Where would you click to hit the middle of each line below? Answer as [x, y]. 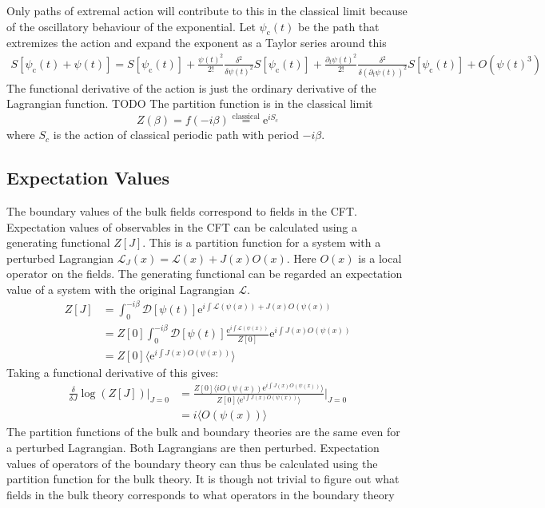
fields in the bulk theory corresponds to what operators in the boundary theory [201, 494]
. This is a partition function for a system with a [262, 242]
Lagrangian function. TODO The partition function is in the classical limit [190, 103]
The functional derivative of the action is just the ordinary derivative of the [191, 87]
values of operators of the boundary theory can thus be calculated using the [192, 463]
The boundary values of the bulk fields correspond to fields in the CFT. [182, 210]
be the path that [339, 26]
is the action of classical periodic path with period [176, 135]
